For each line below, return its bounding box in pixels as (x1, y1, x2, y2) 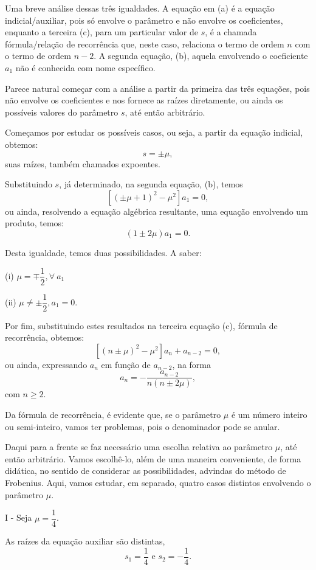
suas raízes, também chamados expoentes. (5, 157, 160, 170)
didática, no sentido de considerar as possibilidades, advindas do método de (5, 464, 286, 477)
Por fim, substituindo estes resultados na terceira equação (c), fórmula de (5, 319, 278, 332)
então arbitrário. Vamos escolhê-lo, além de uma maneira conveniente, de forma (5, 452, 301, 465)
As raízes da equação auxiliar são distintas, (5, 535, 165, 547)
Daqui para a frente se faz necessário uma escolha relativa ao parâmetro (5, 440, 273, 453)
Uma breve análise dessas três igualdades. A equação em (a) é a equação (5, 2, 275, 14)
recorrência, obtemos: (5, 331, 84, 344)
